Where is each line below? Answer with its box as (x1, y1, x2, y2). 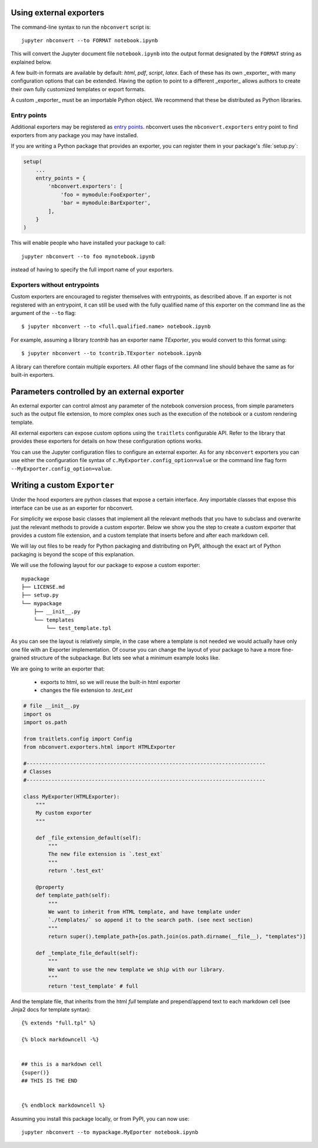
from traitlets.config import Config (23, 735, 132, 742)
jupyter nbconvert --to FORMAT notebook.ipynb (21, 37, 158, 44)
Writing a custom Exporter (11, 480, 115, 490)
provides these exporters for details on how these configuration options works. (11, 437, 203, 444)
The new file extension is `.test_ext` (48, 851, 163, 858)
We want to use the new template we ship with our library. (48, 966, 226, 973)
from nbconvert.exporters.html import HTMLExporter (23, 744, 176, 751)
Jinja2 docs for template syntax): (11, 1006, 91, 1013)
